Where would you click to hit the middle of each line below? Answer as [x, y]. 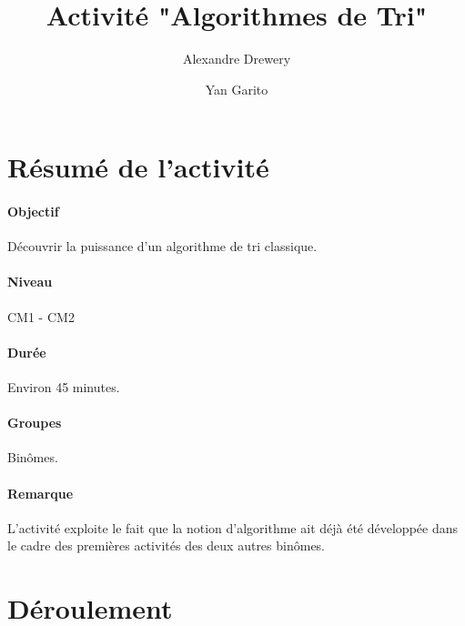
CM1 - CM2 [41, 316]
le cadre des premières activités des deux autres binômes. [167, 545]
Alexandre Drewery [237, 59]
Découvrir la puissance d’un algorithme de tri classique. [162, 246]
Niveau [30, 282]
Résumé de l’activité [138, 167]
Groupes [35, 423]
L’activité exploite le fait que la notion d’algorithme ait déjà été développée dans [232, 527]
